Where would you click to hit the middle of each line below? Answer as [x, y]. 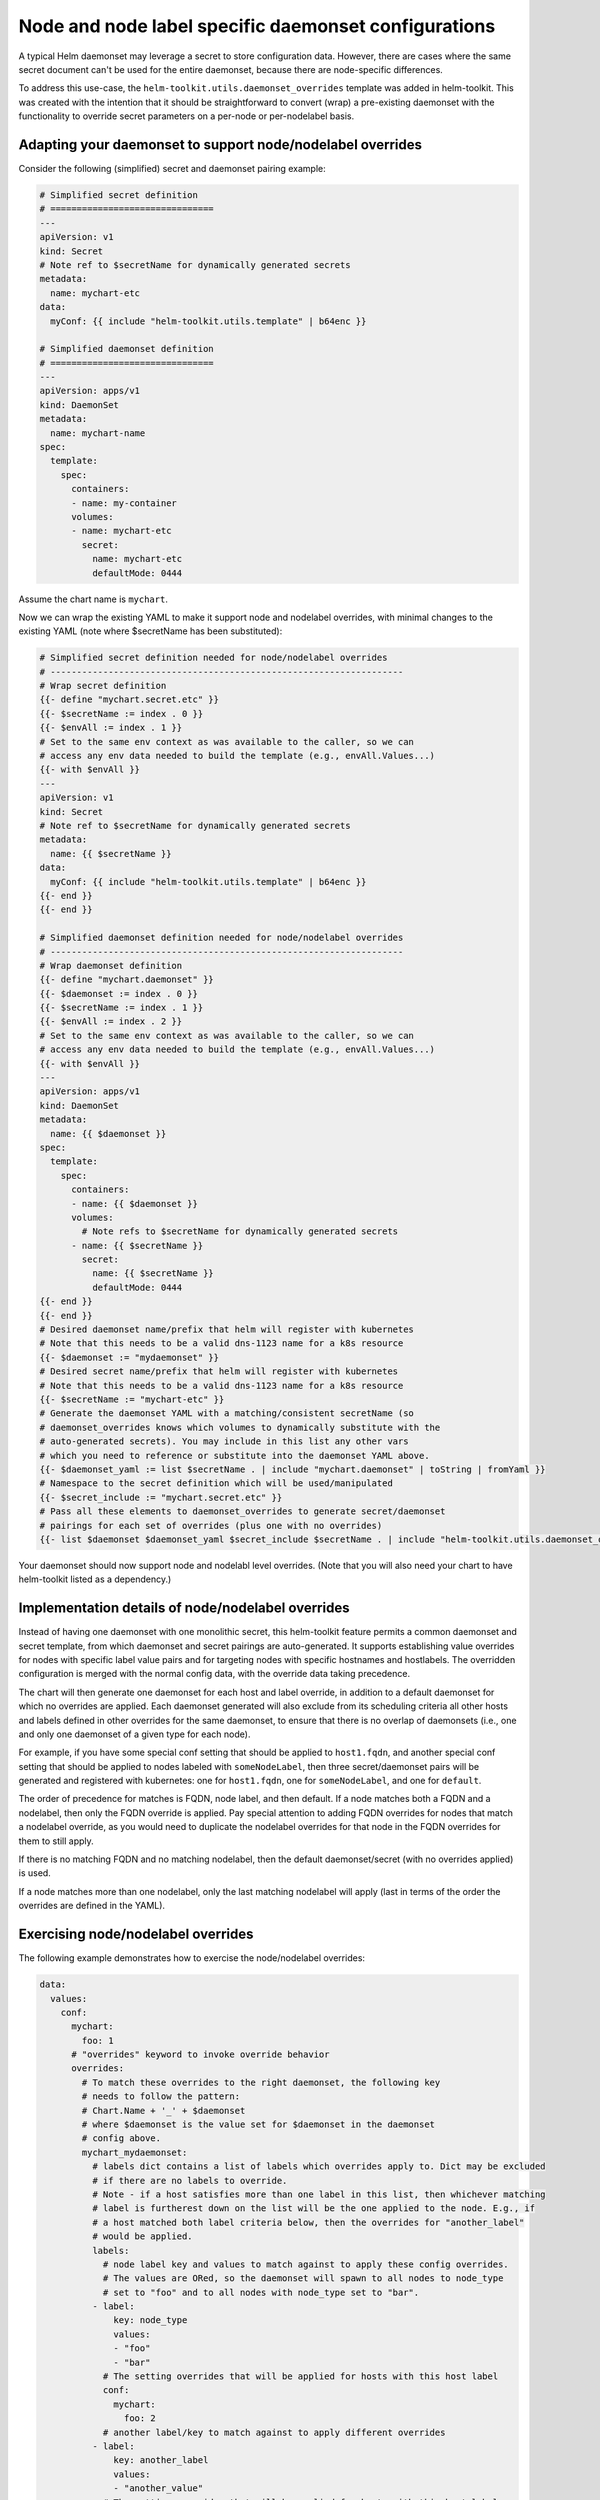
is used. [35, 1873]
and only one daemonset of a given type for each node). [134, 1734]
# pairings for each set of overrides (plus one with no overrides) [211, 1525]
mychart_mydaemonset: [134, 2152]
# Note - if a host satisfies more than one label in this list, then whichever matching [318, 2194]
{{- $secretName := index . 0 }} [121, 713]
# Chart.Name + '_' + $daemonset [163, 2110]
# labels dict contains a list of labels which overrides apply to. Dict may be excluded [318, 2166]
